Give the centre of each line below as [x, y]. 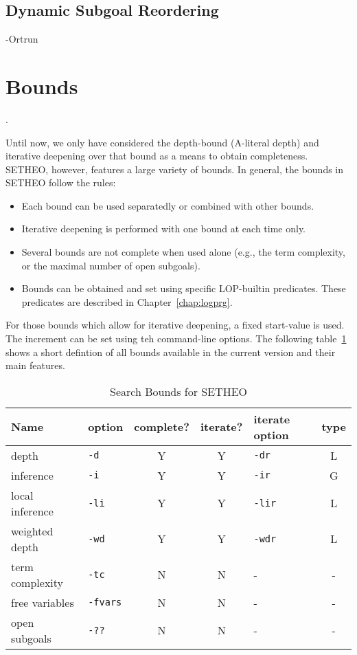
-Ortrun [22, 39]
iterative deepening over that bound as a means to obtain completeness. [157, 156]
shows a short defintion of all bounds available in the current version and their [171, 352]
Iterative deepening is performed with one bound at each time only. [164, 229]
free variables [43, 602]
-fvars [105, 602]
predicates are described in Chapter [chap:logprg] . [127, 301]
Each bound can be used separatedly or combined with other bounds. [168, 205]
